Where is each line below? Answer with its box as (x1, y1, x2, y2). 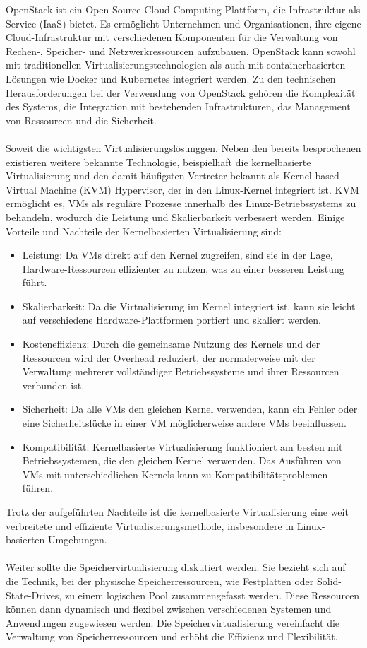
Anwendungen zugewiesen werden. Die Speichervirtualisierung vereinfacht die (6, 615, 340, 630)
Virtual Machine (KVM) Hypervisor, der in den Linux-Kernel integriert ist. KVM (6, 182, 359, 196)
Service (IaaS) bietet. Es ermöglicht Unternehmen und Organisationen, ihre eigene (6, 16, 361, 30)
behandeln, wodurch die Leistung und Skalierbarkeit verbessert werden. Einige (6, 209, 345, 224)
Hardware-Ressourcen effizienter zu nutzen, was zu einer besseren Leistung (22, 261, 344, 276)
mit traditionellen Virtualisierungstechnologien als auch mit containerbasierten (6, 57, 346, 72)
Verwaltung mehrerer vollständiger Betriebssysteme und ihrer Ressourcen (22, 364, 339, 379)
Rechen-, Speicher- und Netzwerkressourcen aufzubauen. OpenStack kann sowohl (6, 43, 356, 58)
